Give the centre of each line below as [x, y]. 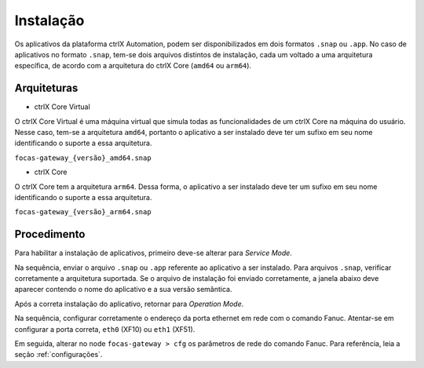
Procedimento [50, 234]
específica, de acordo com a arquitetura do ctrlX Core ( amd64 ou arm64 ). [133, 66]
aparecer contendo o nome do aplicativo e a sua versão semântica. [123, 290]
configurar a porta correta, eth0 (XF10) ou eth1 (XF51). [105, 329]
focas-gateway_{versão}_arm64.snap [83, 212]
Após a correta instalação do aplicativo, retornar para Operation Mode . [129, 304]
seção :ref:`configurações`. [58, 355]
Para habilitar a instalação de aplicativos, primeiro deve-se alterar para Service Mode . [153, 253]
